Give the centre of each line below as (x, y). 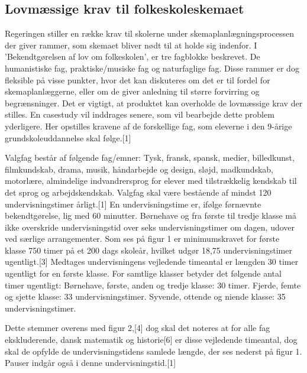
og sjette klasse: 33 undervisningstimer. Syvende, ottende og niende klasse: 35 (145, 296)
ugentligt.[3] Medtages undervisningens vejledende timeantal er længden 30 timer (152, 262)
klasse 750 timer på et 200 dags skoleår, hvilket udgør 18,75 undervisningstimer (148, 250)
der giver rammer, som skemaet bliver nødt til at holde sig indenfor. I (131, 45)
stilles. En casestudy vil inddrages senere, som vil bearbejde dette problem (140, 114)
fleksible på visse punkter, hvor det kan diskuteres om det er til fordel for (138, 80)
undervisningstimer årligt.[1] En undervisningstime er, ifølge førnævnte (133, 204)
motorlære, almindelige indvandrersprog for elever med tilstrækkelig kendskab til (151, 181)
